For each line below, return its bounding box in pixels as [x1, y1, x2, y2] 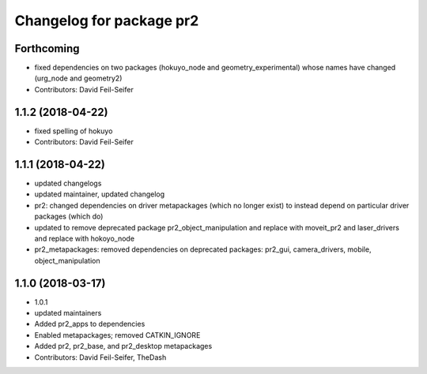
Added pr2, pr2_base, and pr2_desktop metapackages [34, 342, 213, 351]
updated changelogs [34, 178, 102, 189]
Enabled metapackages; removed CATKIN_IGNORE [34, 330, 201, 339]
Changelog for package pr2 [14, 12, 199, 29]
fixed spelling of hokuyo [34, 126, 113, 136]
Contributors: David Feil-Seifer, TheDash [34, 352, 167, 362]
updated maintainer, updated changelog [34, 189, 165, 199]
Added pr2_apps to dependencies [34, 320, 145, 329]
